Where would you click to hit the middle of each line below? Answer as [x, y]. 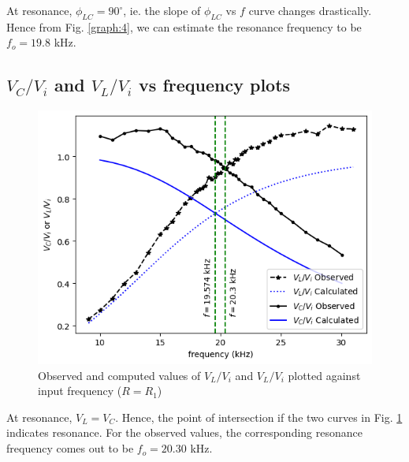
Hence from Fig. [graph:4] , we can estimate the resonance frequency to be [184, 26]
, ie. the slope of [162, 10]
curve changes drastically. [310, 10]
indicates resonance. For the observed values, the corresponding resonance [184, 432]
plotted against [324, 375]
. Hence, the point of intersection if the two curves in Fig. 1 [259, 417]
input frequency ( [80, 391]
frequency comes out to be [70, 448]
